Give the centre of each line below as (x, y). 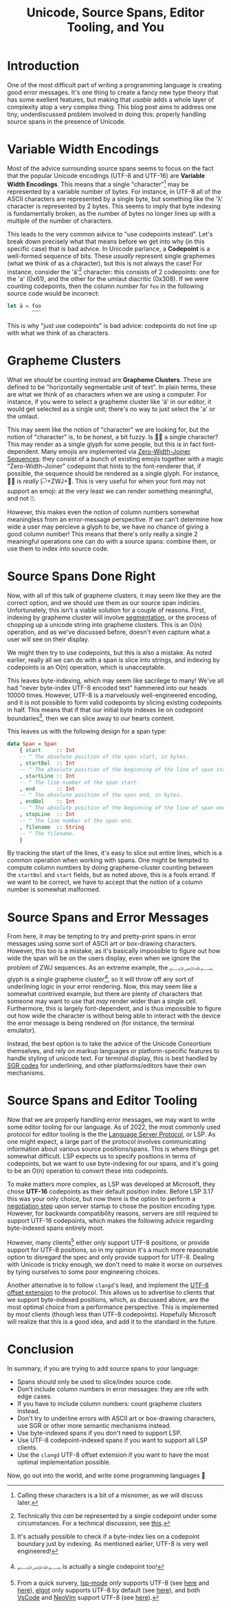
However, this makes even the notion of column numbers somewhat (103, 512)
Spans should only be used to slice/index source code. (95, 1381)
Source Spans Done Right (81, 576)
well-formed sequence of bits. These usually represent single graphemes (111, 256)
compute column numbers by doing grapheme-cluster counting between (110, 868)
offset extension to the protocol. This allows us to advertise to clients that (111, 1292)
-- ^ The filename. (47, 833)
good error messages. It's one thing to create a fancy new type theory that (113, 92)
